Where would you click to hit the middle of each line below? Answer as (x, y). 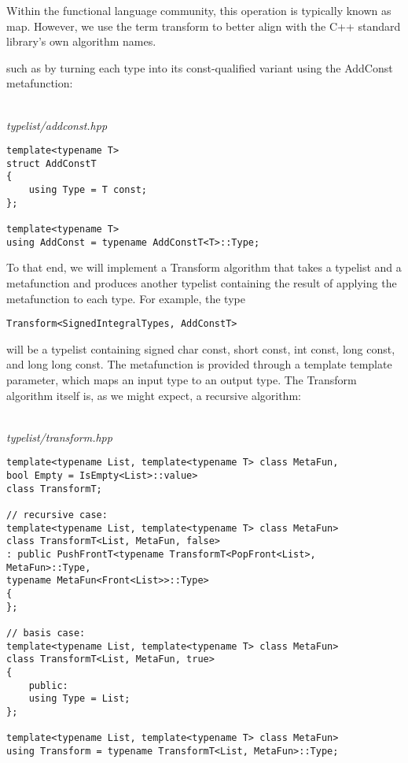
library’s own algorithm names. (81, 41)
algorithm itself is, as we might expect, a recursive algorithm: (154, 395)
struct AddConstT (51, 163)
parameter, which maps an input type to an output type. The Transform (182, 380)
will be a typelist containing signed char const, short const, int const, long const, (201, 348)
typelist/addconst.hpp (57, 125)
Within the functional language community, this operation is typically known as (199, 10)
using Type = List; (79, 699)
